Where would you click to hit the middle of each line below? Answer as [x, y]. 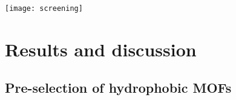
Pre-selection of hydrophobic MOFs [118, 88]
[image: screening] [44, 8]
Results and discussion [101, 49]
